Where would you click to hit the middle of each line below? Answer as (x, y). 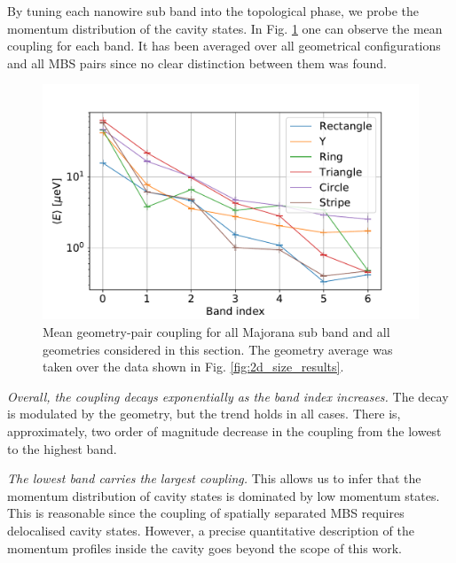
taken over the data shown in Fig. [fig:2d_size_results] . (193, 367)
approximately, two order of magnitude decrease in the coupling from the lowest (224, 430)
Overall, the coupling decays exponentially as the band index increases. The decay (228, 396)
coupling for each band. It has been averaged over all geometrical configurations (224, 46)
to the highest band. (62, 448)
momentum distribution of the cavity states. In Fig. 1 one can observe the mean (225, 28)
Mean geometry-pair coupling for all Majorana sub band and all (216, 331)
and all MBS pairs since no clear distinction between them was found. (197, 63)
